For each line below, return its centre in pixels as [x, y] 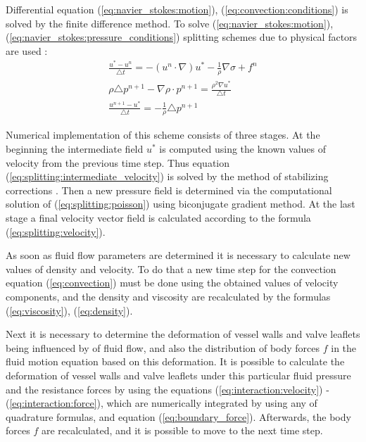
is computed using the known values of [242, 149]
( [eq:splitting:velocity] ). [56, 231]
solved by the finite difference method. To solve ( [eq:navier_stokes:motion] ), [170, 23]
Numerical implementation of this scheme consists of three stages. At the [163, 135]
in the [344, 347]
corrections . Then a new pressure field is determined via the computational [169, 190]
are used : [27, 50]
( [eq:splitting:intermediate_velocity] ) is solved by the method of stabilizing [167, 176]
